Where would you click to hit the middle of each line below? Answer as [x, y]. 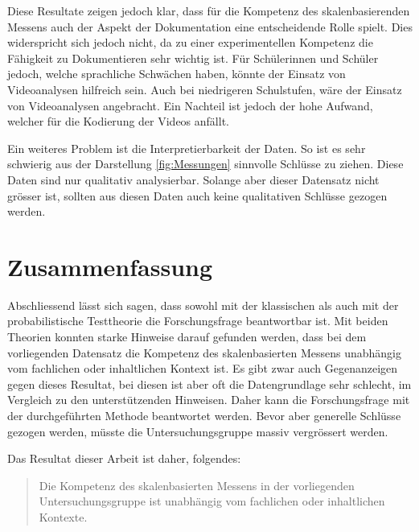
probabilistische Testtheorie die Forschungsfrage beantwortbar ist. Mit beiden [198, 321]
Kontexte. [63, 516]
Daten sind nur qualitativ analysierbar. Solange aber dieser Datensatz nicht [193, 179]
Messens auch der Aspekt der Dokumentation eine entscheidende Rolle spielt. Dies [210, 26]
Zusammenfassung [110, 266]
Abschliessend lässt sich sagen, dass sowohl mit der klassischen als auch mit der [203, 305]
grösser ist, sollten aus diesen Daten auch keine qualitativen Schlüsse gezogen [197, 195]
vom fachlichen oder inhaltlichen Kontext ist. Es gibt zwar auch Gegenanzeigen [203, 368]
